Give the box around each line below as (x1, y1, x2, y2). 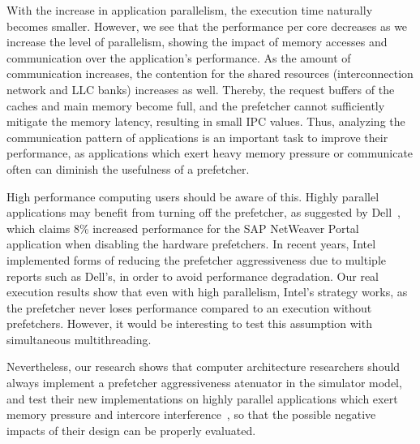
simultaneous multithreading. (6, 330, 152, 347)
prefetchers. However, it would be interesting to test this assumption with (6, 315, 372, 332)
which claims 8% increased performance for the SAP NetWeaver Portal (6, 219, 359, 236)
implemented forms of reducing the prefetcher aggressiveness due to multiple (6, 251, 386, 268)
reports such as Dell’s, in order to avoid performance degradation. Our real (6, 267, 379, 284)
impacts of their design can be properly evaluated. (6, 421, 256, 438)
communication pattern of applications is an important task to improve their (6, 128, 388, 145)
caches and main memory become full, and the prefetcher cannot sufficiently (6, 97, 385, 114)
